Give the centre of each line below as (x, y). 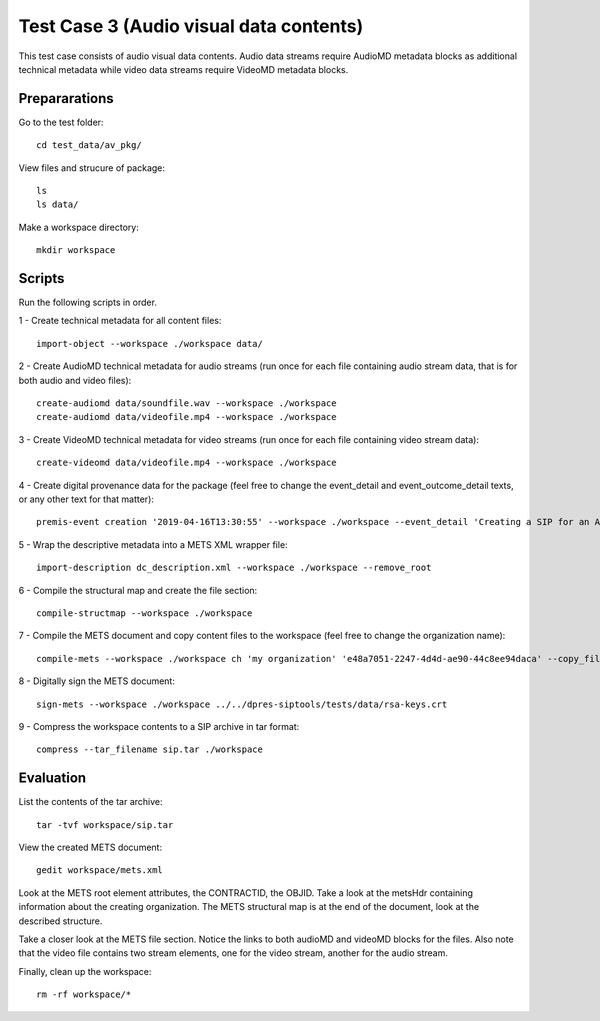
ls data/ (57, 204)
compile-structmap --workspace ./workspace (144, 613)
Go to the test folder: (61, 122)
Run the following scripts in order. (87, 302)
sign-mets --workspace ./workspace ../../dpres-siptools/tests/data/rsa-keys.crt (242, 704)
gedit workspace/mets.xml (100, 870)
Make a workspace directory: (78, 227)
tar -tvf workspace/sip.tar (105, 824)
